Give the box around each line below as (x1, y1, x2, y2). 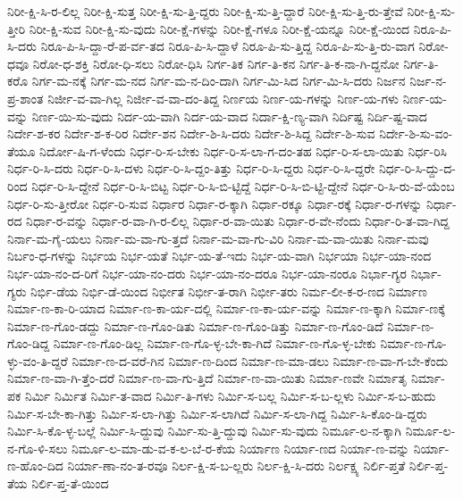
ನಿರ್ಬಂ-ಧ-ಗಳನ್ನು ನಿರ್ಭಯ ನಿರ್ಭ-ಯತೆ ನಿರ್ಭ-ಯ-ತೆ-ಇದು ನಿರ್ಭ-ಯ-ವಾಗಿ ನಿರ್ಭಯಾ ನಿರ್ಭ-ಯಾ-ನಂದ (7, 246, 432, 265)
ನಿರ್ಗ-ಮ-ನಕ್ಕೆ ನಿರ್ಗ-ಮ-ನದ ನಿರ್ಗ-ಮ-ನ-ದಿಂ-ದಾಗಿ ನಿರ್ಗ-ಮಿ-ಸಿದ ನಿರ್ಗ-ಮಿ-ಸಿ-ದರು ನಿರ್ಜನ (31, 71, 406, 90)
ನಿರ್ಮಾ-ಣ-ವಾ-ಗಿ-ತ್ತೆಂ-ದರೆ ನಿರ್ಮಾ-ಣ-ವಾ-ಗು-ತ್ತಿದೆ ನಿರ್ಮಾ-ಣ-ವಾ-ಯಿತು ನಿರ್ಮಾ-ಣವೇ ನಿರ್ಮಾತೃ (7, 369, 408, 387)
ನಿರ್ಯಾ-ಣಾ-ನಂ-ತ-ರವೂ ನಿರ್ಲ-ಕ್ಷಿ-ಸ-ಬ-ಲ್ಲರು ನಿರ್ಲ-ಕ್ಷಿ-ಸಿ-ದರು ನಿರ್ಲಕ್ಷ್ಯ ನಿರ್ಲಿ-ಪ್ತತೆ (67, 456, 406, 475)
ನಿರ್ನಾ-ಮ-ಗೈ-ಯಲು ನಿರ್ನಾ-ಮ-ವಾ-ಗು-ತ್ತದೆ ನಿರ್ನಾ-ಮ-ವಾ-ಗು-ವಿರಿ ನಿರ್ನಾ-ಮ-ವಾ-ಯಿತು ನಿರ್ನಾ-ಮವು (7, 229, 429, 247)
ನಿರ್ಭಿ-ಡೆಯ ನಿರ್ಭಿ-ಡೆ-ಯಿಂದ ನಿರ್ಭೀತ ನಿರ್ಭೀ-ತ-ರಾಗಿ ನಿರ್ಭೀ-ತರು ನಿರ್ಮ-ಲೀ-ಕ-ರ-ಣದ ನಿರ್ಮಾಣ (30, 281, 428, 300)
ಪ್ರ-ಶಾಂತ (7, 88, 44, 107)
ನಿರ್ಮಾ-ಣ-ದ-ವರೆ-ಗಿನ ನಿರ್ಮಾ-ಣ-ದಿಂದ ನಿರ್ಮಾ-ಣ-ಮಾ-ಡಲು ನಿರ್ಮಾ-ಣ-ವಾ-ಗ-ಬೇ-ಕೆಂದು (72, 351, 449, 370)
